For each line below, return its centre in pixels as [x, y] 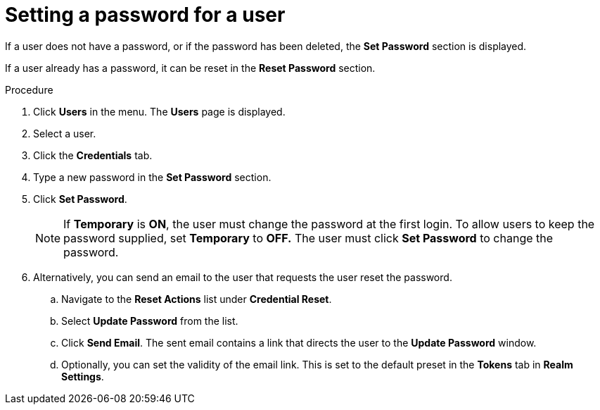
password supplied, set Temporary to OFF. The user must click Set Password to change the [308, 238]
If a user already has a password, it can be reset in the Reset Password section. [190, 68]
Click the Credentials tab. [93, 155]
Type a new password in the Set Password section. [152, 177]
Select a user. [65, 133]
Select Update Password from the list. [150, 321]
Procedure [29, 89]
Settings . [83, 376]
